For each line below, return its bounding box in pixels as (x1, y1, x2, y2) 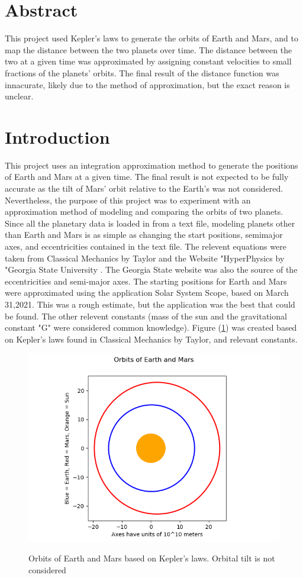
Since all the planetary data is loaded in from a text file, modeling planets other (5, 217, 295, 229)
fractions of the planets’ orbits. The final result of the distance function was (5, 66, 279, 79)
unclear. (5, 90, 34, 102)
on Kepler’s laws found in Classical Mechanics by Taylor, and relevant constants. (5, 332, 298, 345)
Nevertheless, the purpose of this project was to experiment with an (5, 193, 251, 206)
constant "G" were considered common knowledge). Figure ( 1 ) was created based (5, 321, 297, 334)
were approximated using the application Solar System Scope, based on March (5, 286, 289, 299)
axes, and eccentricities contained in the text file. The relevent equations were (5, 240, 286, 252)
